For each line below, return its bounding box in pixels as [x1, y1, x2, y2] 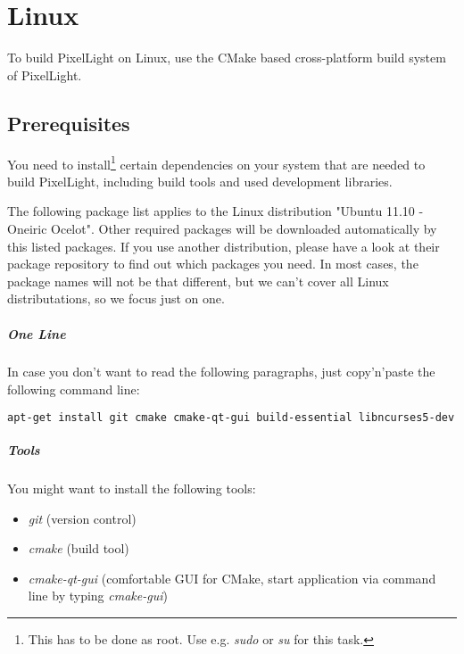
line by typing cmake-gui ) [28, 586, 168, 605]
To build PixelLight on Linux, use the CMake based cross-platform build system [7, 48, 446, 67]
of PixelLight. [7, 65, 82, 84]
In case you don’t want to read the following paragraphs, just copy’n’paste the [7, 362, 435, 381]
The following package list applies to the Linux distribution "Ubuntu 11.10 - [7, 202, 424, 220]
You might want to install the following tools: [7, 479, 256, 498]
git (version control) [28, 509, 137, 527]
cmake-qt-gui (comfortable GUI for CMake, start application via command [28, 568, 436, 587]
